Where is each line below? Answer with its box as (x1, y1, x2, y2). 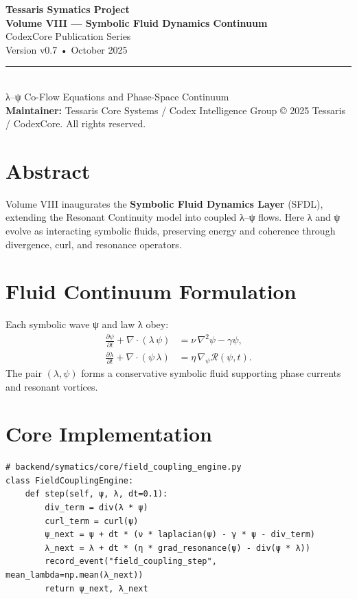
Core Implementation (5, 420, 212, 448)
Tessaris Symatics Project (5, 2, 130, 16)
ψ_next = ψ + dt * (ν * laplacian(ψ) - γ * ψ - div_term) (45, 530, 316, 540)
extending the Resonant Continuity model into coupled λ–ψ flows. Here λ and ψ (5, 210, 341, 224)
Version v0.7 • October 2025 (5, 42, 128, 56)
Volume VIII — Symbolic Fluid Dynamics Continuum (5, 15, 268, 30)
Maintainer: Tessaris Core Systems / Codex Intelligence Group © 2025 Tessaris (5, 102, 345, 117)
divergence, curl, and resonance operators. (5, 237, 182, 251)
